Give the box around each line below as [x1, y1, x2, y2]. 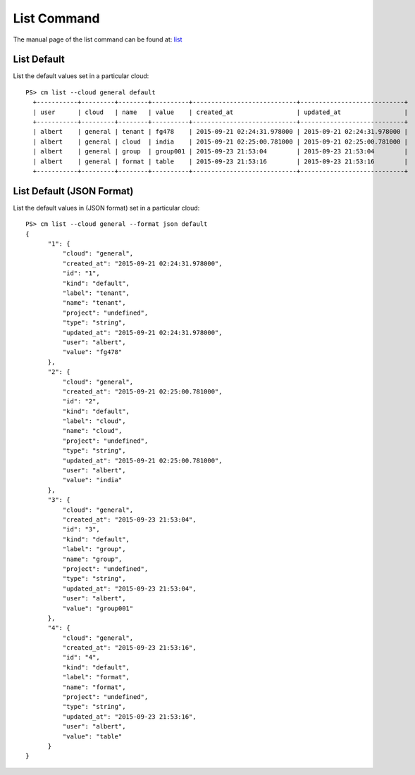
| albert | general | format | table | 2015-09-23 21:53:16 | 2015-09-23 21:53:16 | [32, 157, 409, 165]
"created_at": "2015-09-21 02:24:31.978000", [62, 259, 223, 267]
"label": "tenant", [62, 289, 130, 297]
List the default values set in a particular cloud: [13, 72, 149, 80]
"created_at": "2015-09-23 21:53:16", [62, 644, 197, 652]
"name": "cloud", [62, 427, 123, 435]
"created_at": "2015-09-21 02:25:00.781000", [62, 387, 223, 396]
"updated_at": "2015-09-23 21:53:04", [62, 584, 197, 593]
